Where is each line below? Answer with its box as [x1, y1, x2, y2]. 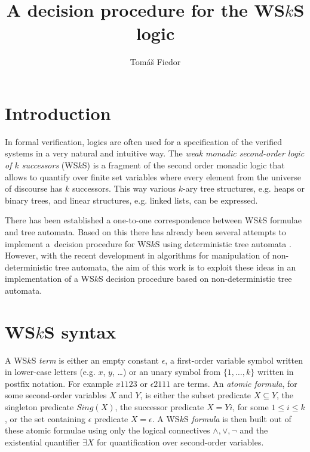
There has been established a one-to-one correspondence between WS [5, 214, 259, 226]
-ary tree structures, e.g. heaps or [183, 182, 305, 195]
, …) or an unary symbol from [112, 365, 221, 378]
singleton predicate [5, 401, 74, 413]
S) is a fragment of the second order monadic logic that [82, 159, 285, 171]
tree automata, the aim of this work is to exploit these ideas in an [55, 260, 296, 273]
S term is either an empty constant [31, 353, 159, 366]
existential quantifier [5, 435, 80, 448]
